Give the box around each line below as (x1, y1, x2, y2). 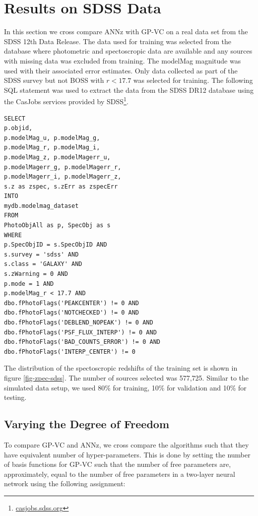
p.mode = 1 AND (4, 280, 54, 287)
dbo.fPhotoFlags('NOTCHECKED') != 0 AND (4, 309, 139, 317)
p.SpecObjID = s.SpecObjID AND (4, 241, 107, 249)
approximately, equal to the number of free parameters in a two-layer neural (4, 468, 235, 479)
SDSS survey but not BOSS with (4, 75, 104, 85)
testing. (4, 392, 27, 402)
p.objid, (4, 125, 33, 132)
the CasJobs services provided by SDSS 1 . (4, 95, 129, 106)
